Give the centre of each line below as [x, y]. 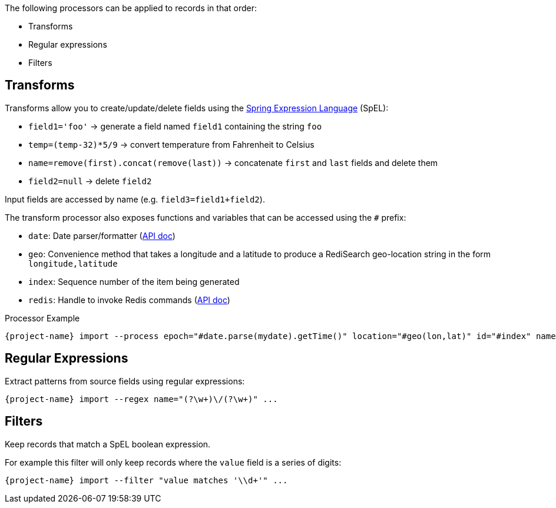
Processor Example [42, 318]
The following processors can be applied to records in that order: [131, 8]
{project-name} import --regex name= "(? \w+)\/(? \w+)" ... [141, 399]
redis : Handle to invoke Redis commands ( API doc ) [129, 300]
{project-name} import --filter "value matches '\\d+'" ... [146, 480]
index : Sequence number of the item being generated [134, 281]
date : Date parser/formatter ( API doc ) [102, 235]
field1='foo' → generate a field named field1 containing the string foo [175, 126]
